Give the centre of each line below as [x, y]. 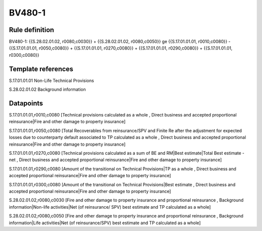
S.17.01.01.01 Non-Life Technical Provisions [51, 81]
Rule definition [32, 30]
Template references [41, 69]
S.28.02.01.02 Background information [47, 89]
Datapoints [26, 103]
